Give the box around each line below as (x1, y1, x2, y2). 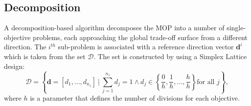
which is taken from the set (4, 51, 86, 61)
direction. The (4, 42, 46, 52)
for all (197, 78, 215, 85)
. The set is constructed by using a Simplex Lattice (93, 51, 247, 61)
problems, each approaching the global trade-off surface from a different (33, 32, 248, 42)
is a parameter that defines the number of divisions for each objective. (30, 93, 240, 103)
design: (4, 61, 25, 71)
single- (227, 22, 246, 33)
